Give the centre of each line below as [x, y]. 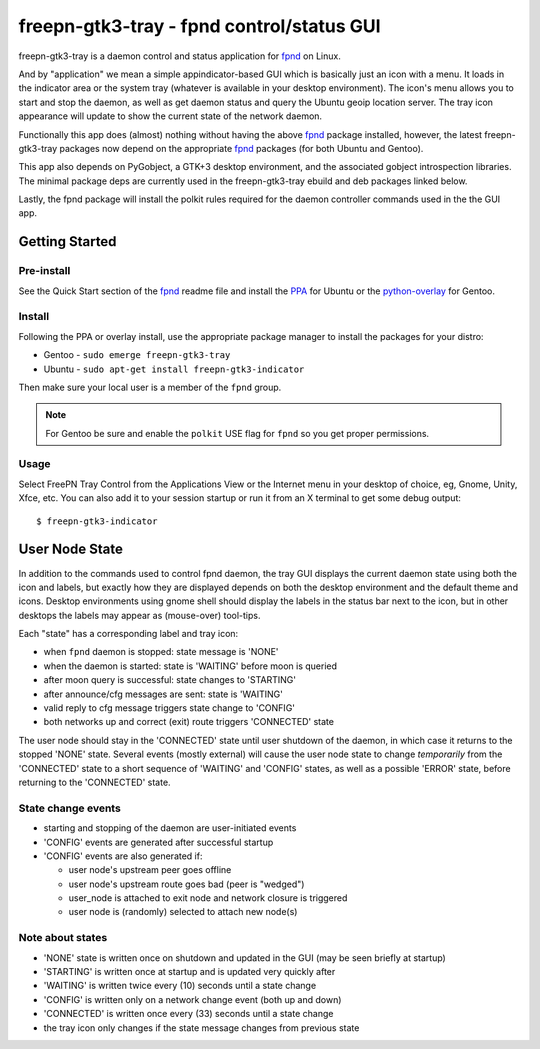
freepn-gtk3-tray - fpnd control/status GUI [199, 26]
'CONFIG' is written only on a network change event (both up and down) [192, 999]
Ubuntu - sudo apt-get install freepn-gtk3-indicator [174, 369]
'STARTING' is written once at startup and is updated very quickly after [189, 972]
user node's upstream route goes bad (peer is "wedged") [186, 884]
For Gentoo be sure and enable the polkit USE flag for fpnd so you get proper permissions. [237, 433]
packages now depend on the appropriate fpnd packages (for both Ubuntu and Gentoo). [241, 148]
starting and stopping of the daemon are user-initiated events [170, 828]
